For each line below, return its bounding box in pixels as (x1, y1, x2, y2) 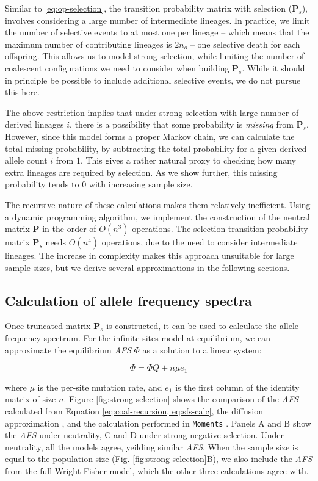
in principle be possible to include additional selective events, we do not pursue (5, 73, 301, 86)
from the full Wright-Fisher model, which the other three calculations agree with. (5, 464, 309, 477)
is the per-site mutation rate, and (37, 380, 162, 393)
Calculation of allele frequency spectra (5, 291, 252, 309)
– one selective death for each (190, 37, 300, 50)
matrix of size (5, 392, 56, 405)
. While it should (242, 61, 305, 74)
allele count (5, 154, 48, 167)
